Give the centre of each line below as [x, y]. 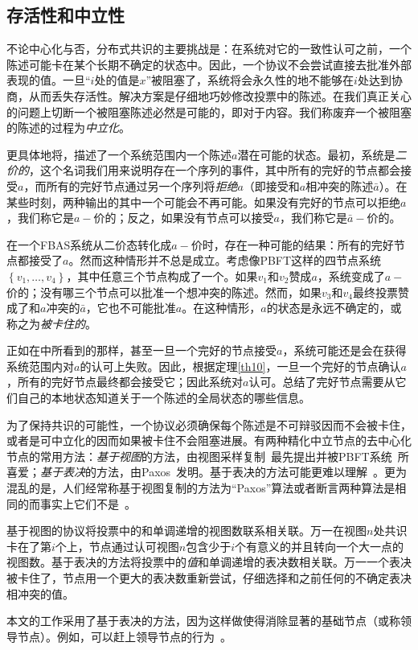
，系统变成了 [351, 276]
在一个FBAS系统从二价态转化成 [89, 244]
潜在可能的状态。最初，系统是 [316, 154]
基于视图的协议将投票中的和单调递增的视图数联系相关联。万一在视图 [186, 531]
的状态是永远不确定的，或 [334, 308]
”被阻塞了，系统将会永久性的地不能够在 [250, 80]
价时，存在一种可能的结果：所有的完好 [292, 244]
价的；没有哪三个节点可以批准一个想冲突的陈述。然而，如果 [164, 292]
